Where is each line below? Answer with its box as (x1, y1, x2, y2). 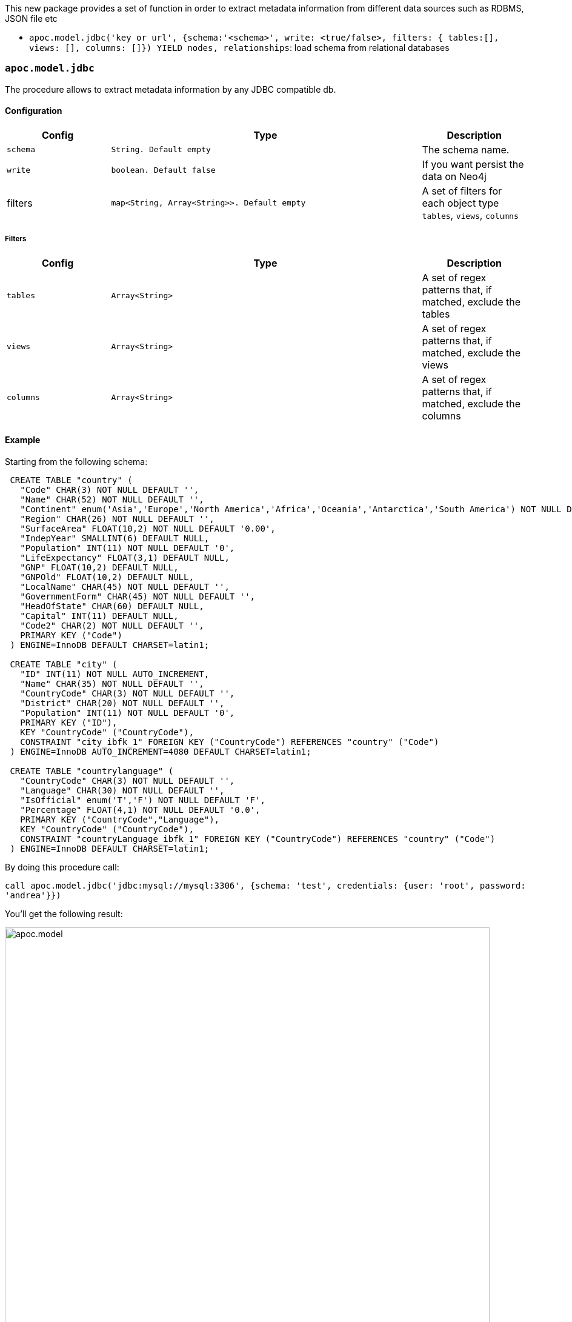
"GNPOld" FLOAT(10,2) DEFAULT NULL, (20, 572, 194, 582)
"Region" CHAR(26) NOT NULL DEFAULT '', (20, 513, 215, 524)
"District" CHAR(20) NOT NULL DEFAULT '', (20, 698, 225, 708)
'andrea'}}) (5, 890, 61, 900)
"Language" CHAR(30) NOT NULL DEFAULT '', (20, 785, 225, 795)
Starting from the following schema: (5, 456, 148, 467)
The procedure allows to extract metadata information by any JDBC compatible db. (5, 84, 336, 95)
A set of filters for (422, 184, 502, 197)
